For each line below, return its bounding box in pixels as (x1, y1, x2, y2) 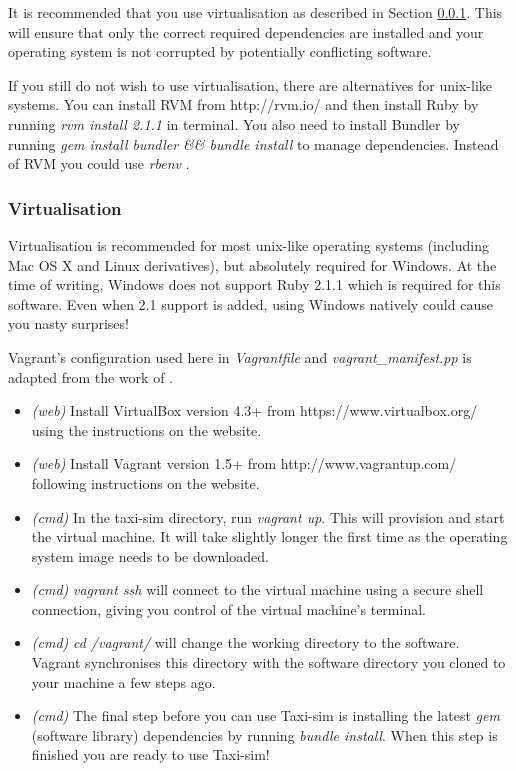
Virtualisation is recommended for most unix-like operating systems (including (8, 234, 489, 255)
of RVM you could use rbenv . (8, 153, 190, 174)
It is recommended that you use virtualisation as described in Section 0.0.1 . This (8, 2, 503, 22)
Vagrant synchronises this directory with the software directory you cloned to (31, 652, 506, 673)
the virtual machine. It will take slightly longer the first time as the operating (31, 526, 508, 547)
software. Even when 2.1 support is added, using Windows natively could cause (8, 293, 493, 314)
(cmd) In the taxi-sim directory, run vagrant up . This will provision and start (31, 506, 505, 527)
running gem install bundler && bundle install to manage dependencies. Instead (8, 133, 499, 154)
